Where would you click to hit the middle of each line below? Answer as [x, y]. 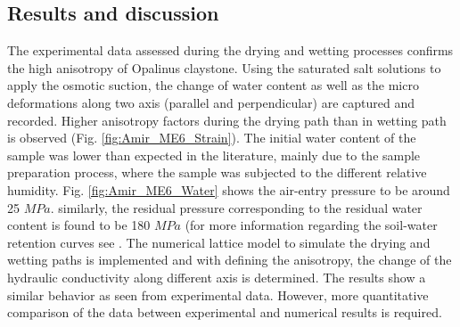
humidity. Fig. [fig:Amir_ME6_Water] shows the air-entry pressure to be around [229, 189]
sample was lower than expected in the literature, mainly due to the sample [214, 155]
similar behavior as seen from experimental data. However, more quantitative [218, 294]
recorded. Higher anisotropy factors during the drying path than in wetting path [227, 120]
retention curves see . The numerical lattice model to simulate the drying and [219, 242]
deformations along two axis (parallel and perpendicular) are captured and [211, 102]
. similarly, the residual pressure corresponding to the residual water [236, 207]
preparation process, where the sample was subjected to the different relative [217, 172]
